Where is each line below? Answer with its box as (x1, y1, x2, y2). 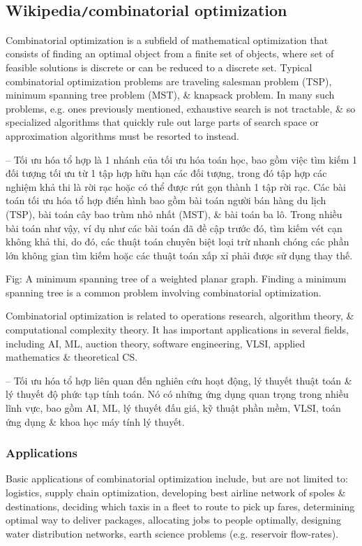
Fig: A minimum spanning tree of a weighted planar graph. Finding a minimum (6, 271, 347, 286)
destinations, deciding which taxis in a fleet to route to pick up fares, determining (6, 498, 355, 513)
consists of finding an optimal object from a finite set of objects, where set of (6, 46, 334, 61)
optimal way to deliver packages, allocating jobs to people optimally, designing (6, 512, 341, 527)
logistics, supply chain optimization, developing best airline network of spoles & (6, 485, 346, 500)
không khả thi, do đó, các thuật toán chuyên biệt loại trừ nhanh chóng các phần (6, 234, 349, 249)
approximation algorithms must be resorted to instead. (6, 128, 239, 143)
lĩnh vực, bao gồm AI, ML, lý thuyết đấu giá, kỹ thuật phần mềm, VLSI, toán (6, 401, 341, 415)
